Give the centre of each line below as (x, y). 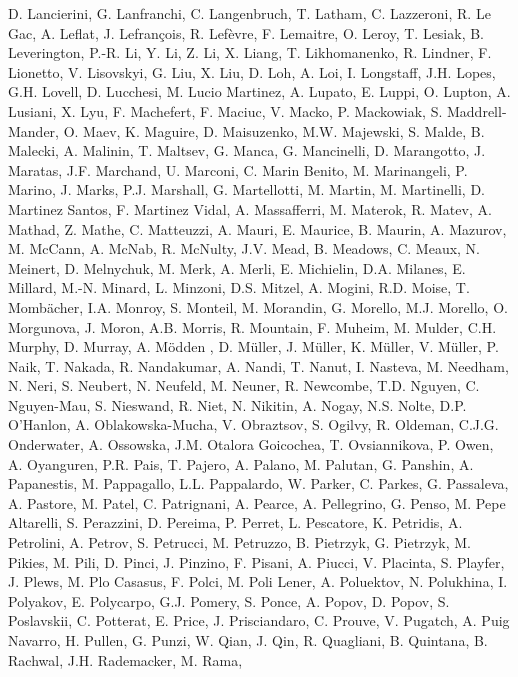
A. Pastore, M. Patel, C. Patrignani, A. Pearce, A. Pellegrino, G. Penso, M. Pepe (257, 502)
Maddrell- (476, 110)
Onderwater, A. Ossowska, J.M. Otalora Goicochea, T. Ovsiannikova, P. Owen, (251, 444)
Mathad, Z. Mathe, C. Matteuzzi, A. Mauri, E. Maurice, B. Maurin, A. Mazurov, (257, 228)
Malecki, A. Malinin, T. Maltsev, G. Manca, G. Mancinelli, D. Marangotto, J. (247, 150)
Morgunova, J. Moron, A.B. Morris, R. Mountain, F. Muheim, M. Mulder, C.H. (252, 326)
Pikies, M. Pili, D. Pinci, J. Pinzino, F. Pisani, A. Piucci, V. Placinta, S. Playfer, (256, 561)
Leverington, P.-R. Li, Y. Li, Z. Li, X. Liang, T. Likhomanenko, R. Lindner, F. (250, 52)
